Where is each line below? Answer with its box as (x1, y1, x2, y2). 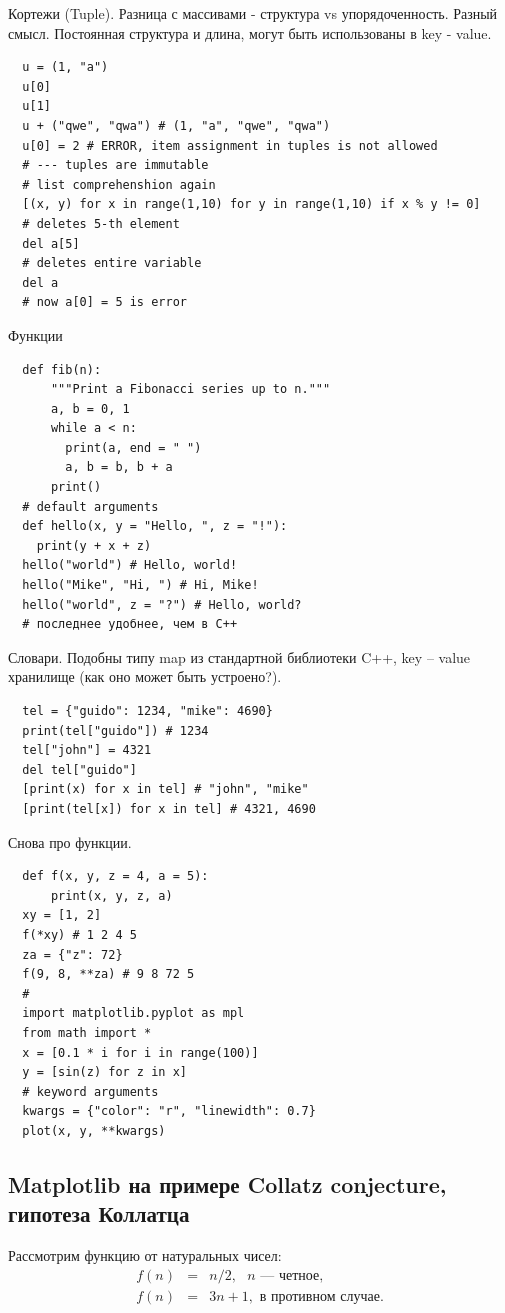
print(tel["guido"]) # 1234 (22, 723, 209, 738)
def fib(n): (22, 362, 102, 377)
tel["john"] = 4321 (22, 743, 152, 758)
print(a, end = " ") (65, 440, 202, 455)
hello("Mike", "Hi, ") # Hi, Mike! (22, 578, 259, 593)
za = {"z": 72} (22, 947, 123, 962)
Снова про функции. (8, 831, 132, 852)
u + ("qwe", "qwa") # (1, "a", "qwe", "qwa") (22, 118, 331, 133)
